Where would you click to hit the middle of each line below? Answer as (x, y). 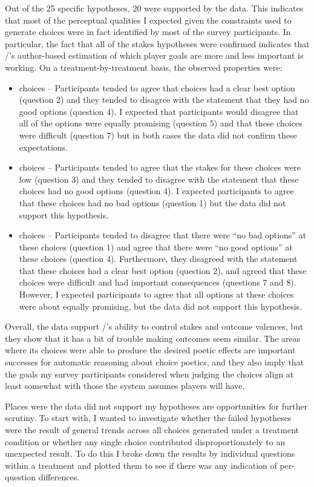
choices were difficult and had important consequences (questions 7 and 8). (158, 282)
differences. (59, 477)
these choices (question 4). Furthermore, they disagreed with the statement (158, 259)
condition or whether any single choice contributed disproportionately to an (145, 441)
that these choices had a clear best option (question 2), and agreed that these (163, 270)
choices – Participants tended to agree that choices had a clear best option (157, 87)
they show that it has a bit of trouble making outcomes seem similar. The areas (153, 338)
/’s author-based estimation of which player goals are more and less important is (154, 55)
